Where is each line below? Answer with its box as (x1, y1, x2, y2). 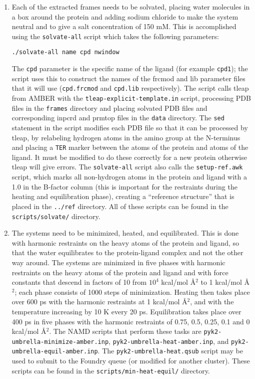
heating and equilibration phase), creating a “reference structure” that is (11, 191, 234, 202)
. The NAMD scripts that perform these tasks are (49, 326, 201, 336)
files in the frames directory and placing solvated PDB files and (11, 102, 207, 113)
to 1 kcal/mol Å (200, 277, 250, 287)
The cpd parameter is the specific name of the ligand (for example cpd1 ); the (11, 63, 248, 74)
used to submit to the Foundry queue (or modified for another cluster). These (11, 355, 250, 366)
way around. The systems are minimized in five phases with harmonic (11, 257, 225, 267)
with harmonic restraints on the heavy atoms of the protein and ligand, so (11, 237, 239, 248)
